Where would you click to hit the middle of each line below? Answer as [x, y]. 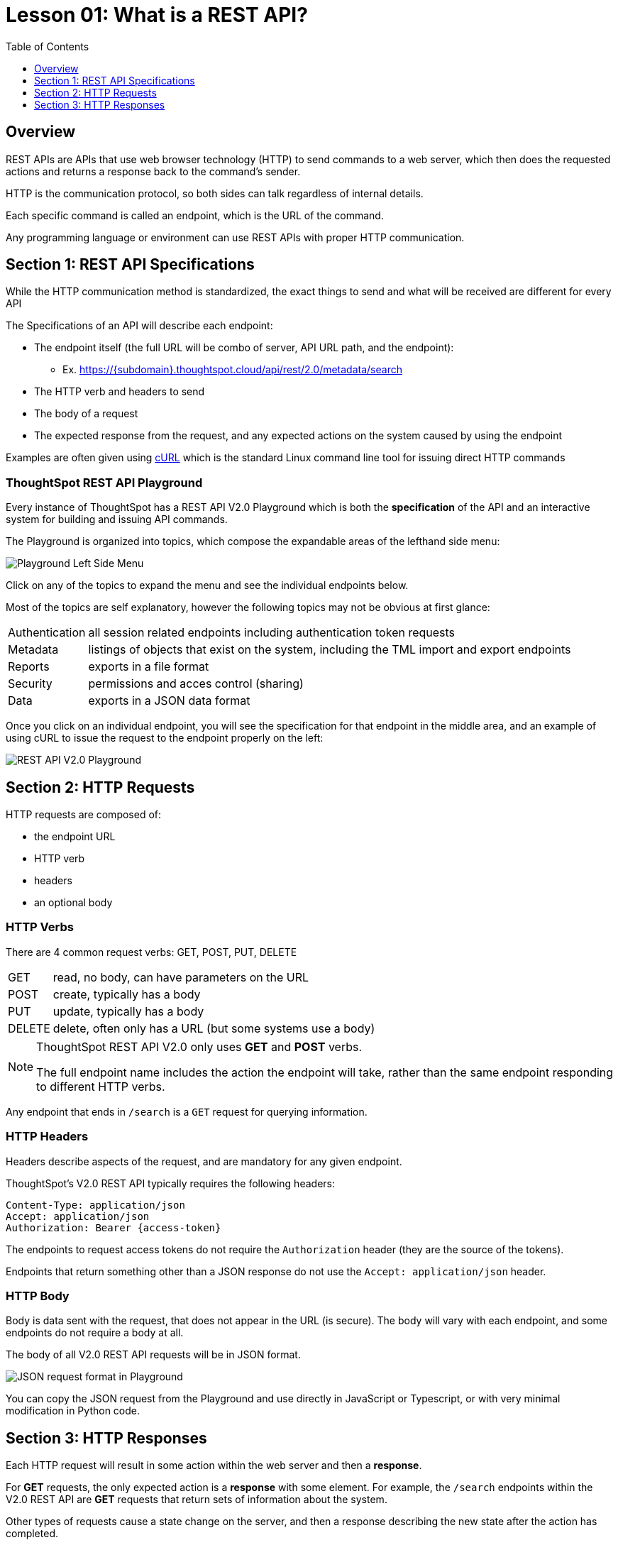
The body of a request [86, 414]
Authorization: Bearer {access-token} [114, 1227]
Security [30, 684]
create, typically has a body [127, 994]
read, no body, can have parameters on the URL [181, 977]
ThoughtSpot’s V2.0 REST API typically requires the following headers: [170, 1183]
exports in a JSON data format [169, 701]
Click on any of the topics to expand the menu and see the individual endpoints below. [207, 585]
